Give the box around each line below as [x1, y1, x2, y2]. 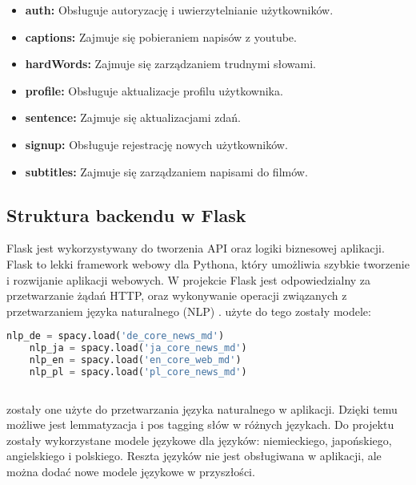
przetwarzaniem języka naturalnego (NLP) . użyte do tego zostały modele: [6, 302, 371, 319]
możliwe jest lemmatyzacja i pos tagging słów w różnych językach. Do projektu [6, 416, 394, 433]
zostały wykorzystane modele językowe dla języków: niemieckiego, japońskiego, [6, 431, 392, 448]
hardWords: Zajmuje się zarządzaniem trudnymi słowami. [25, 55, 316, 72]
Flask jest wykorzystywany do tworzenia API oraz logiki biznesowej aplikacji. [6, 240, 385, 257]
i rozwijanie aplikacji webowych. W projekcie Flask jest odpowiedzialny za [6, 271, 371, 288]
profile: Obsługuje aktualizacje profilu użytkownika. [25, 82, 283, 99]
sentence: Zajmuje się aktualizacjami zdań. [25, 109, 242, 126]
